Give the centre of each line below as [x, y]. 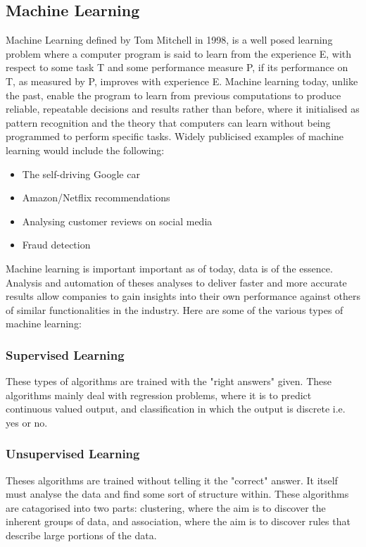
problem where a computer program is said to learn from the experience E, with [179, 53]
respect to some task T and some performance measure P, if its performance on [177, 67]
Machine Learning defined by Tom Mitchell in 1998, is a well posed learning [169, 40]
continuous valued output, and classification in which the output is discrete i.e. [176, 409]
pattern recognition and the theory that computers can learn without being [168, 122]
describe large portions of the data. [81, 535]
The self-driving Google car [81, 174]
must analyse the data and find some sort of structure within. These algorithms [177, 494]
